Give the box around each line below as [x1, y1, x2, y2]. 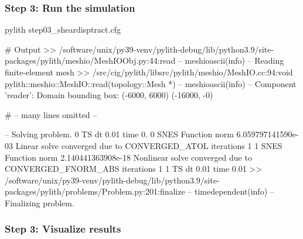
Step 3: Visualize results [5, 221, 121, 236]
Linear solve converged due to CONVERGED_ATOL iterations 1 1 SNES [15, 139, 282, 151]
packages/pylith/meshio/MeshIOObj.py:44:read [5, 54, 176, 67]
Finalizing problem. [5, 196, 74, 209]
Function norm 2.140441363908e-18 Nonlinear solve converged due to [5, 151, 252, 163]
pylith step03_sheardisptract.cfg [5, 23, 121, 36]
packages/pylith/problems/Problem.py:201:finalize [5, 185, 185, 198]
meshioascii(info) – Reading [185, 54, 284, 67]
